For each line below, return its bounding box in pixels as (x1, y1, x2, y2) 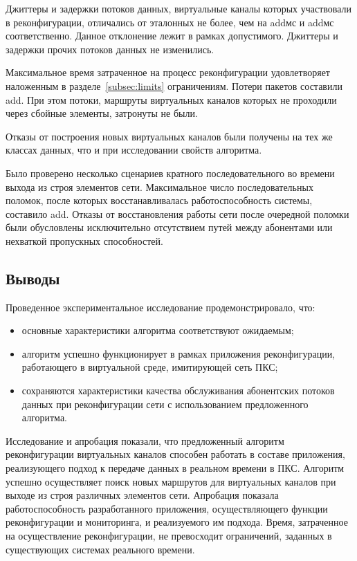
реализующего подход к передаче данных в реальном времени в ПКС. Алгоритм (6, 461, 345, 475)
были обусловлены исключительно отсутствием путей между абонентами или (6, 220, 333, 234)
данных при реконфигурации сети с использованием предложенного (21, 396, 309, 411)
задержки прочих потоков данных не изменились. (6, 42, 214, 56)
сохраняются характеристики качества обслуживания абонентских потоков (21, 383, 335, 398)
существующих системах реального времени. (6, 542, 195, 556)
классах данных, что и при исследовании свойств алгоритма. (6, 142, 262, 157)
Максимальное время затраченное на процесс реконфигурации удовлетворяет (6, 65, 330, 80)
